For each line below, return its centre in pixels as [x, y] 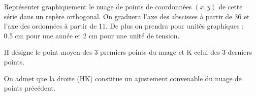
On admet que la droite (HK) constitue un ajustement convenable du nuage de [123, 78]
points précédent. [30, 88]
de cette [231, 6]
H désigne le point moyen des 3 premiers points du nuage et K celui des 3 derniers [128, 52]
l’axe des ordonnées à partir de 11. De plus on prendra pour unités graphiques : [124, 26]
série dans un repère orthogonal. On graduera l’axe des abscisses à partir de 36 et [127, 16]
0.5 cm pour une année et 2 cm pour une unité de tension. [92, 35]
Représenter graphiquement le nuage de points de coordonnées [98, 6]
